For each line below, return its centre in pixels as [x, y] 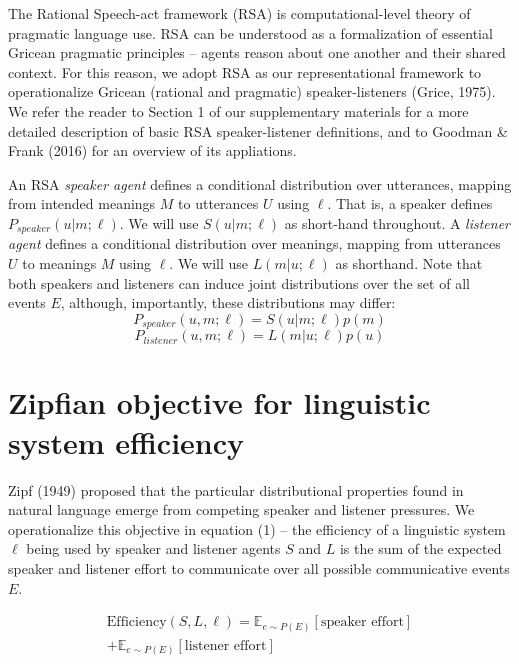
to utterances [218, 203]
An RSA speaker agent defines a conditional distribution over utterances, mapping [260, 183]
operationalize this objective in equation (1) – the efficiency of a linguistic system [257, 528]
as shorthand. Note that [409, 262]
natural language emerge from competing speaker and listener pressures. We [241, 509]
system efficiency [126, 441]
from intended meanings [82, 203]
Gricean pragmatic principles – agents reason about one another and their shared [257, 52]
